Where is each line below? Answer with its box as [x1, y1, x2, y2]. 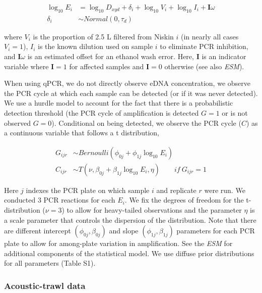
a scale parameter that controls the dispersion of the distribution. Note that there [4, 214, 256, 225]
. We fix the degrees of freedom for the [124, 194, 244, 205]
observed [4, 117, 31, 128]
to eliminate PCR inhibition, [160, 41, 248, 52]
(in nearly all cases [181, 31, 239, 41]
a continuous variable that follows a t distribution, [4, 127, 159, 138]
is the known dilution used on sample [38, 41, 153, 52]
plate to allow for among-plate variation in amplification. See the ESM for [4, 238, 233, 249]
